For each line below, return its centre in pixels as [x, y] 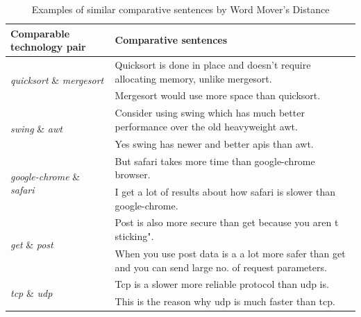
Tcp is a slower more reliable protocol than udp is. [222, 284]
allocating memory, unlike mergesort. [193, 78]
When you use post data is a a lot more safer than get [230, 253]
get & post [32, 245]
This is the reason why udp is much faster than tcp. [225, 301]
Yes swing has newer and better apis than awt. [214, 143]
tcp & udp [32, 292]
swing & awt [36, 128]
